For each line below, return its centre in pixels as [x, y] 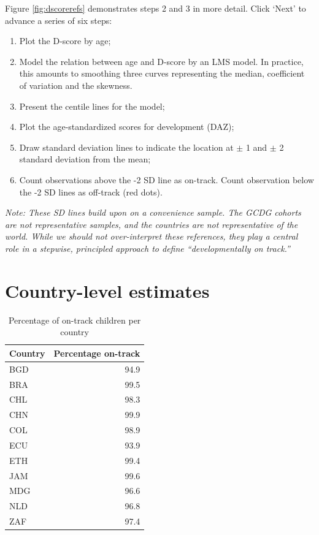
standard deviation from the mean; [85, 159]
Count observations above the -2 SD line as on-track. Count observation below [167, 179]
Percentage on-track [97, 353]
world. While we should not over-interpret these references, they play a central [152, 236]
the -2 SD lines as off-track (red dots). [91, 192]
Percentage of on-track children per [75, 320]
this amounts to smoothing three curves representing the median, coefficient [162, 73]
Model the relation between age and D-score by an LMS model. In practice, [161, 61]
